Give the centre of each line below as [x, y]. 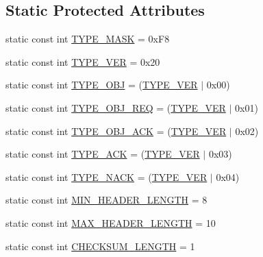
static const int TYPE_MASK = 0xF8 [88, 39]
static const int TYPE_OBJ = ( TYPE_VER [102, 85]
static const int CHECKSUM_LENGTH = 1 [100, 246]
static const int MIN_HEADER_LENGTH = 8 [107, 200]
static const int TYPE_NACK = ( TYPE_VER [107, 176]
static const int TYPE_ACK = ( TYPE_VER [103, 154]
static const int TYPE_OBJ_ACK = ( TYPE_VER [116, 131]
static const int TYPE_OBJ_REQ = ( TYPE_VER [116, 107]
